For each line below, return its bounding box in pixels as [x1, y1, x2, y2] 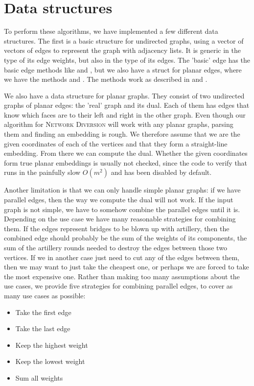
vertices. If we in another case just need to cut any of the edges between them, [4, 252, 239, 262]
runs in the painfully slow [4, 167, 81, 177]
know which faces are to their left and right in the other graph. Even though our [4, 109, 246, 120]
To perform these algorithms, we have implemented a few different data [4, 26, 218, 36]
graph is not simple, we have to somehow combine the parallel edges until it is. [4, 204, 240, 214]
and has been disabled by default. [111, 167, 212, 177]
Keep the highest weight [15, 339, 88, 350]
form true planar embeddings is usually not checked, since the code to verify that [4, 157, 248, 168]
